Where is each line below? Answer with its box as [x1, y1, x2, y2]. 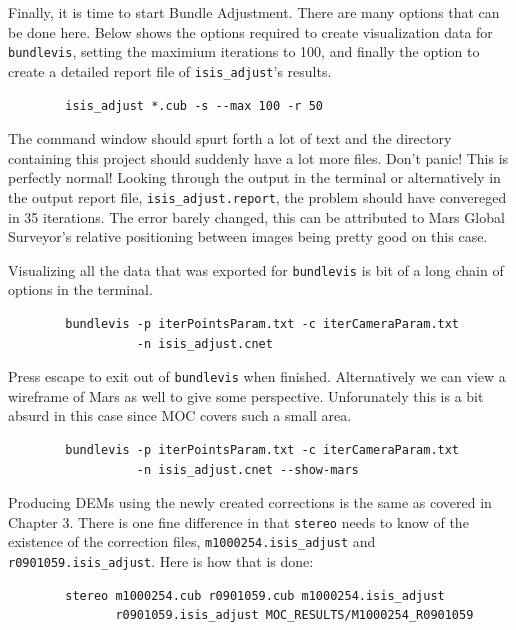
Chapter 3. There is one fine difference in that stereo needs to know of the [8, 511, 469, 532]
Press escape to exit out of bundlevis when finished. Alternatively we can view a [8, 366, 506, 387]
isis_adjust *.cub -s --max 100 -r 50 [65, 98, 323, 113]
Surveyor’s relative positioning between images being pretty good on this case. [8, 226, 488, 247]
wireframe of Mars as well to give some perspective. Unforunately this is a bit [8, 385, 484, 406]
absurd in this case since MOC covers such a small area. [8, 405, 352, 426]
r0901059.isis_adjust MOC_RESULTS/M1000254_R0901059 [115, 608, 474, 623]
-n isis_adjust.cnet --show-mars [136, 462, 359, 477]
